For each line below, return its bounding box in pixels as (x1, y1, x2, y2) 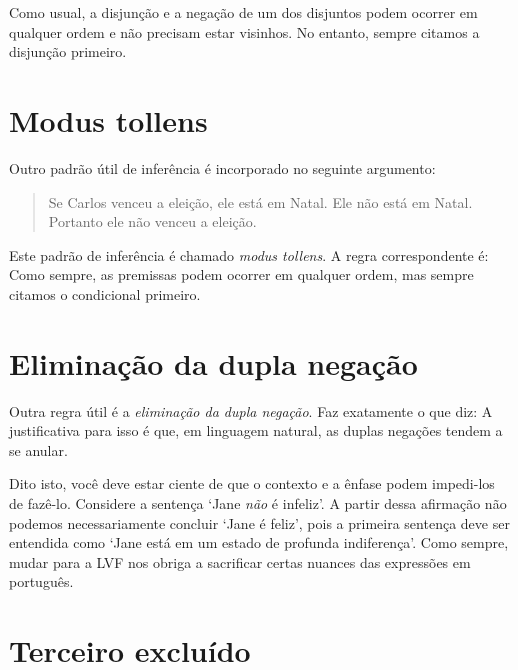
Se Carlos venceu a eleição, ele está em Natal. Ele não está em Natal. (48, 191, 473, 212)
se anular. (9, 439, 68, 460)
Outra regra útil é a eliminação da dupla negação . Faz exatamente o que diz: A (9, 400, 493, 421)
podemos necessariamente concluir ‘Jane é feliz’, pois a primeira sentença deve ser (9, 512, 510, 533)
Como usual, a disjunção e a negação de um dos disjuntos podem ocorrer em (9, 2, 478, 22)
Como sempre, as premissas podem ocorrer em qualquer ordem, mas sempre (9, 264, 474, 285)
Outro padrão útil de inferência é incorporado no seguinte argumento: (9, 157, 436, 178)
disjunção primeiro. (9, 41, 127, 62)
